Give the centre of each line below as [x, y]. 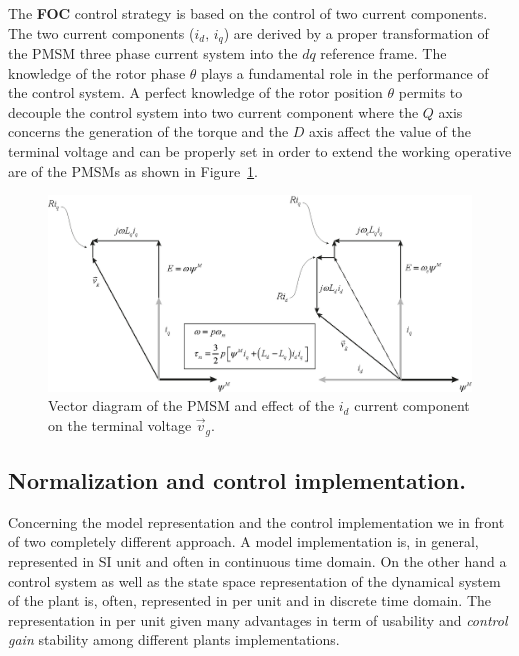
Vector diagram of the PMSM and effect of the [191, 405]
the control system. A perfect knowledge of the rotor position [195, 92]
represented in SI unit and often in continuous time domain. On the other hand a [257, 560]
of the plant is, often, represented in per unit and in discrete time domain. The [250, 600]
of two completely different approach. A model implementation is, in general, [243, 541]
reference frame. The [383, 53]
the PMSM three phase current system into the [153, 53]
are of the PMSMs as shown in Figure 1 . [133, 170]
